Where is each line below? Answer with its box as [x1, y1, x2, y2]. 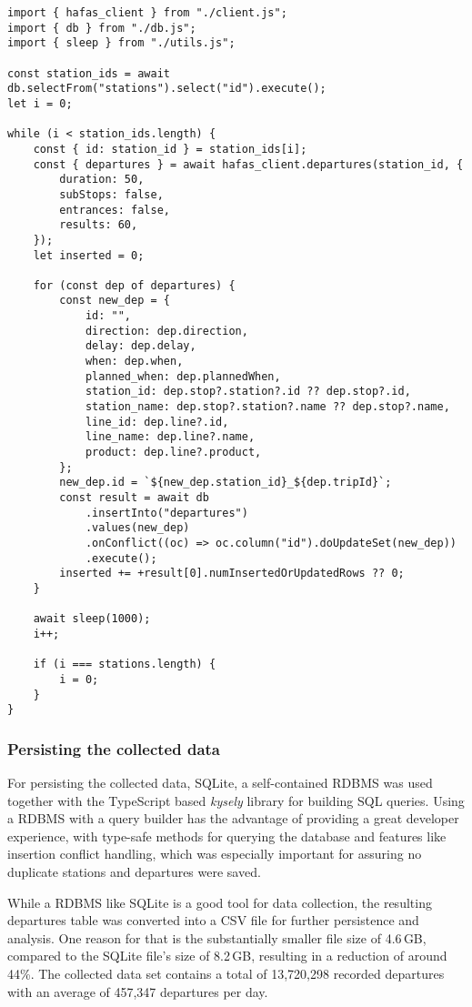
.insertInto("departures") [85, 506, 248, 519]
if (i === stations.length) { [33, 658, 216, 671]
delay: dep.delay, [85, 339, 196, 353]
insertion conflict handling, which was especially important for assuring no [7, 844, 422, 863]
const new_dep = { [59, 294, 170, 307]
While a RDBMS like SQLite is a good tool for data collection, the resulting [7, 892, 432, 911]
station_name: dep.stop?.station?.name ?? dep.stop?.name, [85, 400, 450, 414]
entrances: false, [59, 203, 170, 217]
